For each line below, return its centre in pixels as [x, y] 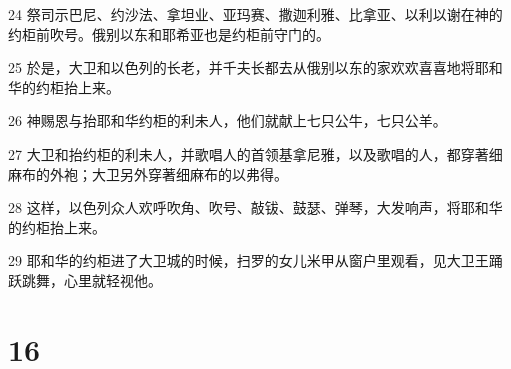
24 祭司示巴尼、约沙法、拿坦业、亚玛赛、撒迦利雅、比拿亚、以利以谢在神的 [255, 14]
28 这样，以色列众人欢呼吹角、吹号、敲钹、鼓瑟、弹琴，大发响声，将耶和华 [255, 207]
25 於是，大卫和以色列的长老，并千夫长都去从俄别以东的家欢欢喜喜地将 [241, 67]
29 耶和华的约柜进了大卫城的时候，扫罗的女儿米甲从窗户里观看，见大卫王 [248, 260]
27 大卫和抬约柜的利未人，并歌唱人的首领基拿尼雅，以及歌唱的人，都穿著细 [255, 153]
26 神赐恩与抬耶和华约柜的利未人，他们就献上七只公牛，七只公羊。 [227, 120]
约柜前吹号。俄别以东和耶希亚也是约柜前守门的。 [169, 33]
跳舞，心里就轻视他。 [91, 279]
